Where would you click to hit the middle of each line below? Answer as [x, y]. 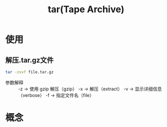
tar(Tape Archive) [86, 9]
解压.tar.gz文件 [29, 60]
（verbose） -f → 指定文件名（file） [56, 95]
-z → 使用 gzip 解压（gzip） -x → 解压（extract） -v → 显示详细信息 [90, 89]
